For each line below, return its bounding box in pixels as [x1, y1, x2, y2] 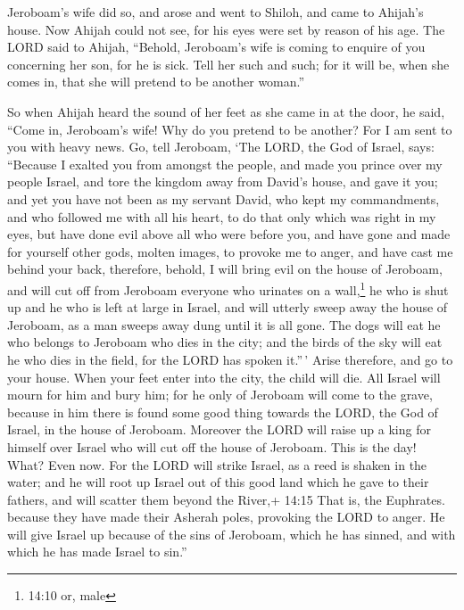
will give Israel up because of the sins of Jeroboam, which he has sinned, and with [7, 524, 456, 543]
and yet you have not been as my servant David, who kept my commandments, [7, 189, 440, 208]
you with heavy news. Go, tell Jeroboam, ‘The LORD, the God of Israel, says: [7, 137, 435, 156]
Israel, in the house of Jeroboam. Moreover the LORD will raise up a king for [7, 420, 431, 439]
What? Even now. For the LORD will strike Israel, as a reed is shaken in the [7, 455, 427, 474]
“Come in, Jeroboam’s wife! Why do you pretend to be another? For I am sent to [7, 120, 452, 138]
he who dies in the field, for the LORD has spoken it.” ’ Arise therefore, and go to [7, 350, 453, 368]
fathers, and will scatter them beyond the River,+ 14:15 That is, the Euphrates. [7, 490, 445, 508]
